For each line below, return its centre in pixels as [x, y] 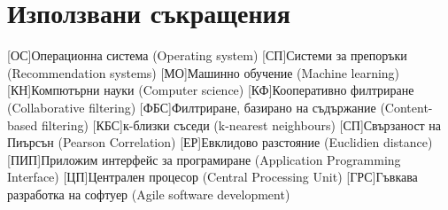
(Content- [406, 107]
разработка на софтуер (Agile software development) [149, 194]
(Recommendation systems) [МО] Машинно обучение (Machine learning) [204, 72]
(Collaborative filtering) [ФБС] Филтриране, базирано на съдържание [192, 107]
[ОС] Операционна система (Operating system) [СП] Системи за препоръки [207, 55]
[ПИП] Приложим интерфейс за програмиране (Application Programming [204, 159]
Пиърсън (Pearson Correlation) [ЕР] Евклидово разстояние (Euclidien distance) [220, 142]
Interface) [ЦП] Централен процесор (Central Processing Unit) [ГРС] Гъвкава [212, 177]
